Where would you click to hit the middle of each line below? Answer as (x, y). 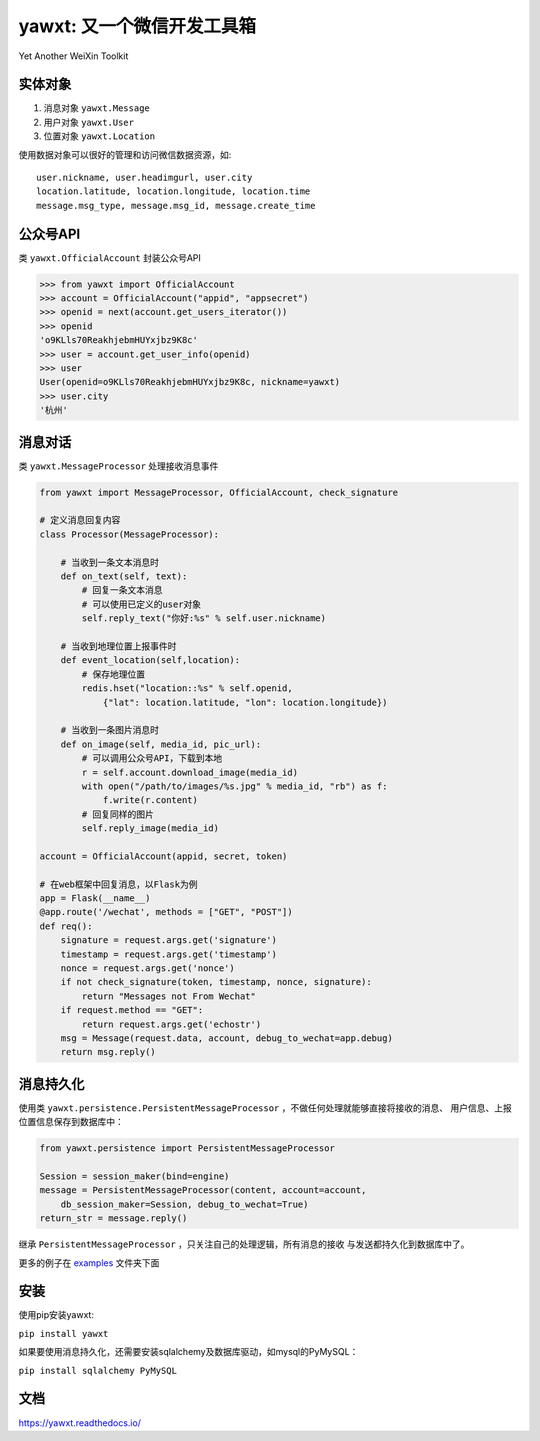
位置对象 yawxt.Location (99, 136)
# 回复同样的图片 (117, 814)
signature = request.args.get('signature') (168, 940)
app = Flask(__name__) (95, 898)
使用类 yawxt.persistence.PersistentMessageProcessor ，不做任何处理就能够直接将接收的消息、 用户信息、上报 (265, 1107)
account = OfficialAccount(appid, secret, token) (163, 856)
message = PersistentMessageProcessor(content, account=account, (203, 1190)
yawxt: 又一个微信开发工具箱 (137, 26)
